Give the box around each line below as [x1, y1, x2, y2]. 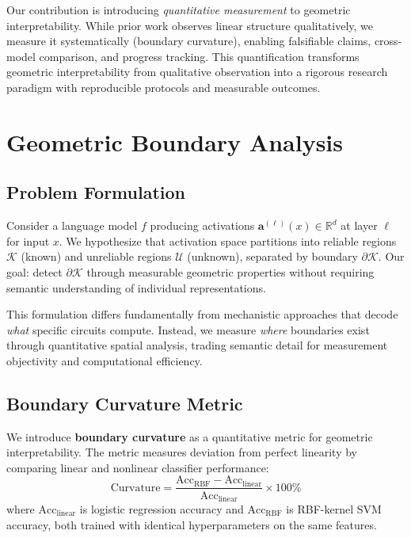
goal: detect [6, 263, 63, 280]
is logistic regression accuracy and [79, 500, 244, 517]
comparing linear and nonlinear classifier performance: [6, 459, 269, 475]
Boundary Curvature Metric [6, 391, 243, 415]
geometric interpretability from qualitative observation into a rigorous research [6, 63, 388, 80]
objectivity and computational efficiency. [6, 352, 203, 368]
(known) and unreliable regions [21, 248, 172, 265]
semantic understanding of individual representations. [6, 279, 266, 296]
